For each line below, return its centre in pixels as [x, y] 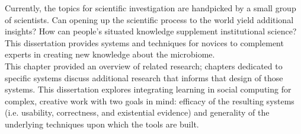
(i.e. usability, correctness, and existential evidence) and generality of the [137, 112]
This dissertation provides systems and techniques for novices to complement [144, 42]
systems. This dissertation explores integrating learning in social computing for [148, 89]
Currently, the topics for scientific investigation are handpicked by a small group [150, 8]
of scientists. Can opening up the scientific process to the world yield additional [149, 19]
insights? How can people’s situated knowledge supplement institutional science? [151, 31]
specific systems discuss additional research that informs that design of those [144, 77]
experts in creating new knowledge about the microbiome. [110, 54]
